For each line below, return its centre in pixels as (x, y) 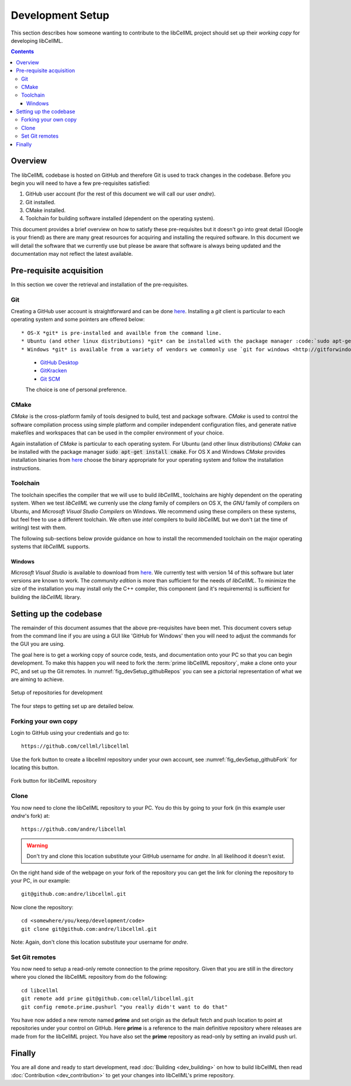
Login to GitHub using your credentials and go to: (70, 732)
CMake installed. (46, 210)
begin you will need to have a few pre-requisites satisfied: (80, 183)
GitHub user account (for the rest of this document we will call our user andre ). (121, 194)
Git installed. (40, 202)
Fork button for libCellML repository (54, 781)
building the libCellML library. (46, 597)
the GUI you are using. (38, 644)
